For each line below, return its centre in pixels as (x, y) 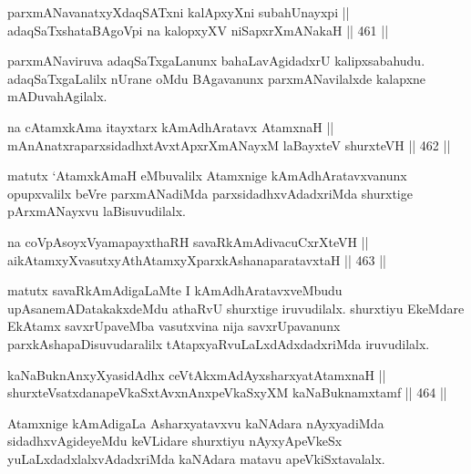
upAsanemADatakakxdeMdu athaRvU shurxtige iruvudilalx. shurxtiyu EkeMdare (236, 308)
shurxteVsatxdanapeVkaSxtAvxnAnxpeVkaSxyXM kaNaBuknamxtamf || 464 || (227, 392)
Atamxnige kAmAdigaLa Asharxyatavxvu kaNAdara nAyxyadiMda (196, 422)
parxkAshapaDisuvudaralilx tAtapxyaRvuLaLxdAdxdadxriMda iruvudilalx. (219, 343)
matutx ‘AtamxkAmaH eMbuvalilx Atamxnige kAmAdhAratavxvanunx (207, 175)
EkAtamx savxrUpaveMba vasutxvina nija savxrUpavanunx (174, 326)
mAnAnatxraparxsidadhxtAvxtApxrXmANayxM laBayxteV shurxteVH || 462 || (229, 144)
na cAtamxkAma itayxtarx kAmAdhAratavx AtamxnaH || (171, 126)
